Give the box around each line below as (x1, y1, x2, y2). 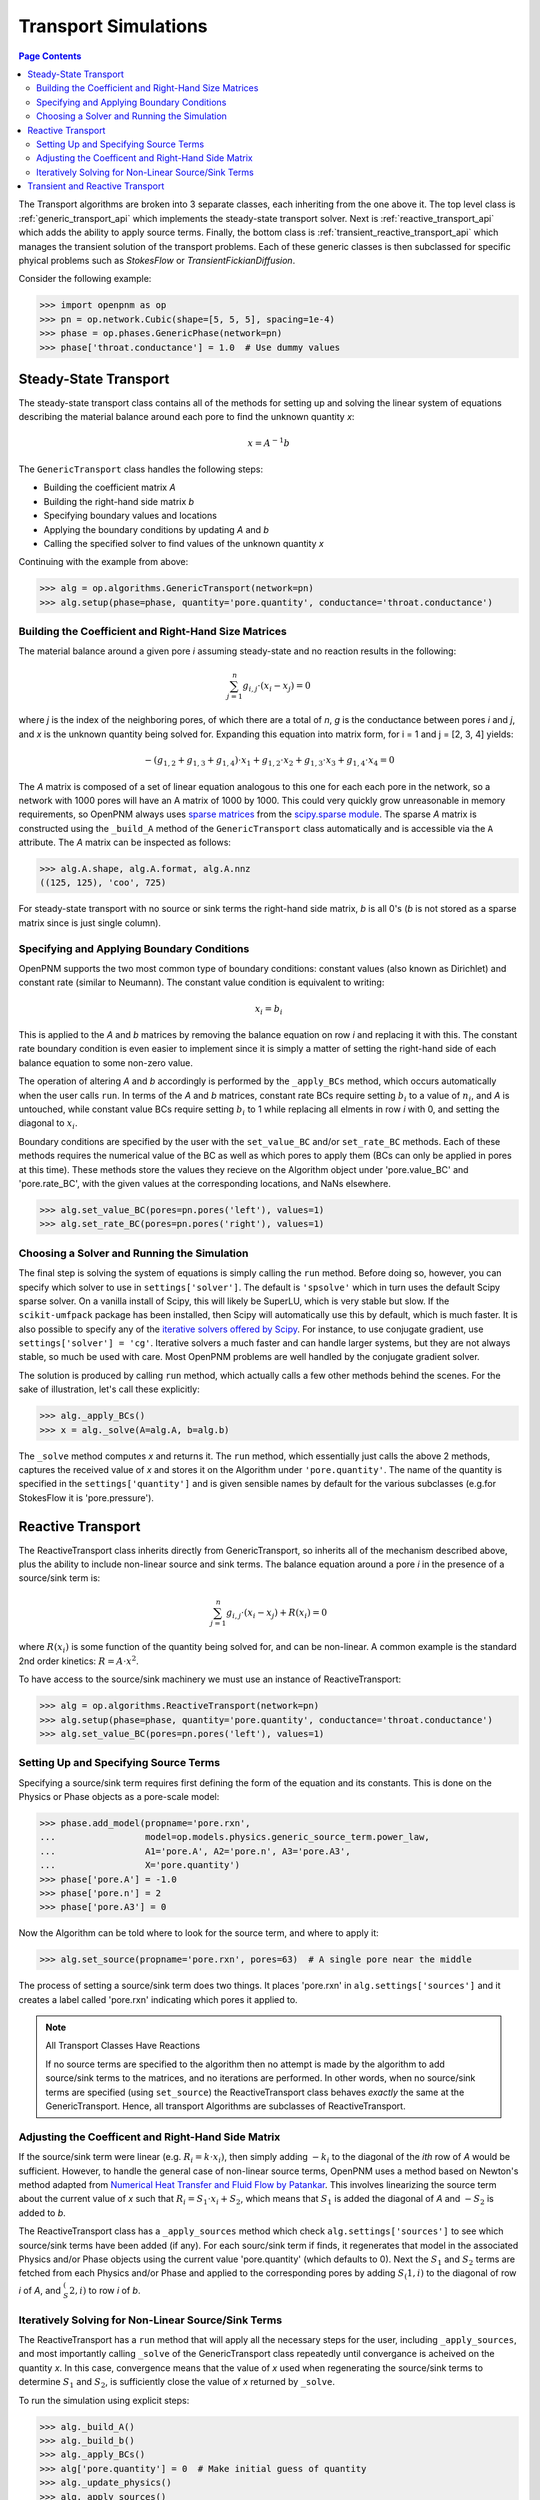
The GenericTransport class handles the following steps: (18, 463, 264, 475)
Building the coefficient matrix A (43, 481, 176, 494)
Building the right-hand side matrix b (43, 495, 195, 507)
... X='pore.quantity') (39, 1860, 240, 1871)
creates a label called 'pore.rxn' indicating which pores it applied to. (18, 1993, 299, 2005)
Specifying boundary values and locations (43, 510, 217, 522)
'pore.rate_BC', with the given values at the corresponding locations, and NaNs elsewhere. (18, 1178, 392, 1189)
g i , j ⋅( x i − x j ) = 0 (242, 680, 311, 694)
